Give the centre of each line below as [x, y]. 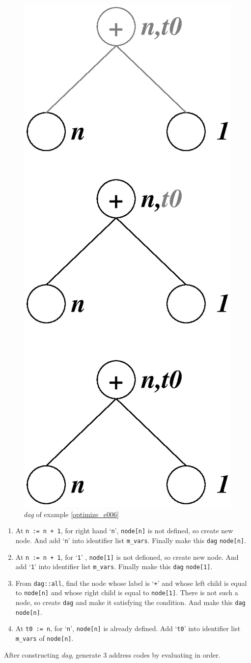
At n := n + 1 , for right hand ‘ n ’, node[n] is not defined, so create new [124, 531]
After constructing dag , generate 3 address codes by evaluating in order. [112, 654]
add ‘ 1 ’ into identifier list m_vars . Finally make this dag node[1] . [114, 566]
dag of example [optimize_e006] [71, 514]
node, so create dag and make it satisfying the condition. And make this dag [130, 602]
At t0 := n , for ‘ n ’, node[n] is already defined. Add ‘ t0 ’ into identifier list [128, 628]
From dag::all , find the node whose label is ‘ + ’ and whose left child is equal [131, 583]
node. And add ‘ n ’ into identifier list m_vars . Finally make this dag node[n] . [131, 540]
